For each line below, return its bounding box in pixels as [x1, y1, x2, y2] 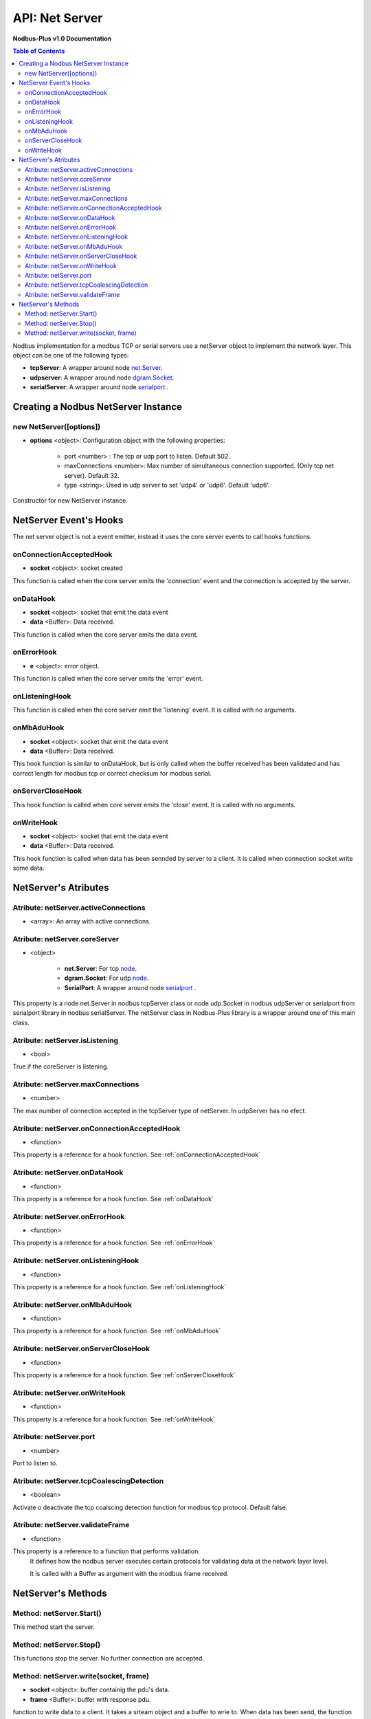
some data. [12, 864, 45, 873]
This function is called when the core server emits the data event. [12, 630, 199, 639]
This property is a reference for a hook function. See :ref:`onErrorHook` [12, 1238, 215, 1247]
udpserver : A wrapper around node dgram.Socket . [30, 373, 175, 382]
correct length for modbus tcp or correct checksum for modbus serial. [12, 769, 212, 777]
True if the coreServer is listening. [12, 1062, 109, 1071]
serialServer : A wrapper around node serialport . [30, 383, 169, 391]
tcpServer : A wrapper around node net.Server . [30, 364, 163, 372]
